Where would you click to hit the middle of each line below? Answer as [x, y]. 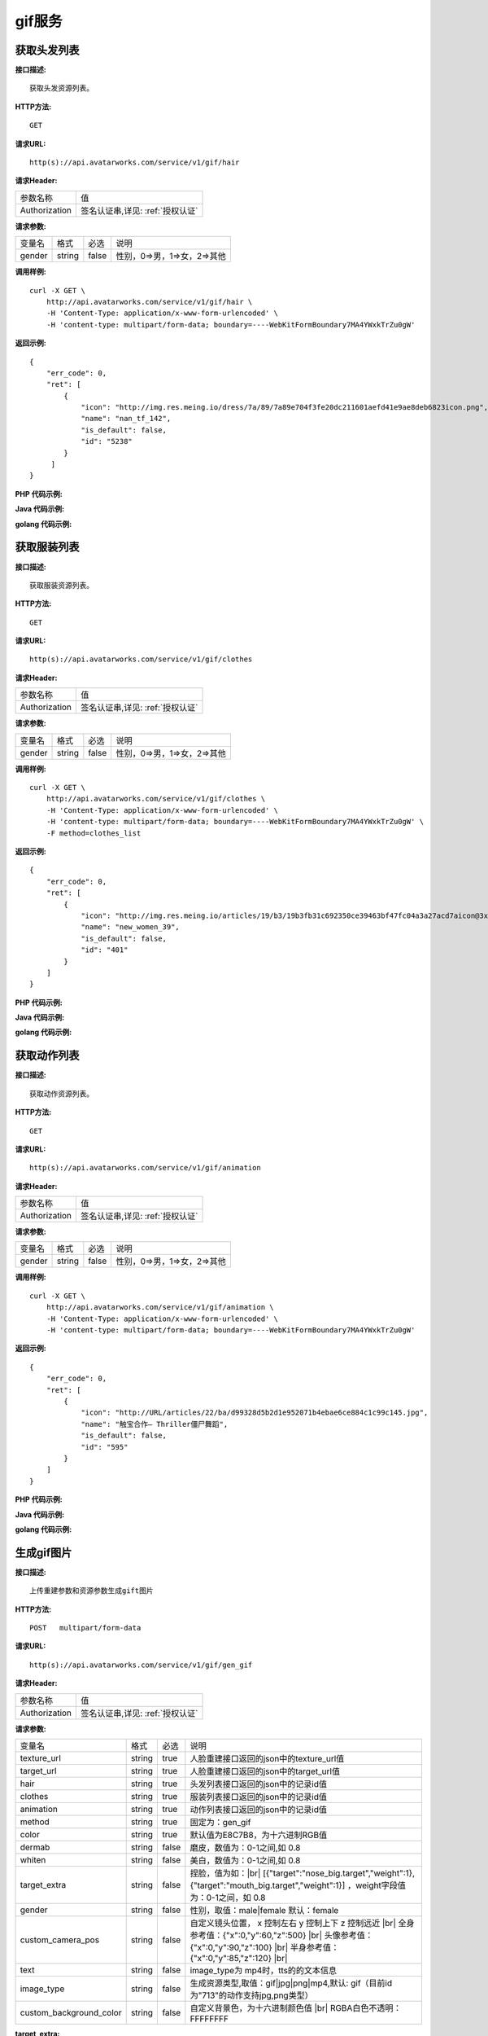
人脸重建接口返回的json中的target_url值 [265, 1771]
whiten [33, 1859]
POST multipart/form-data [85, 1628]
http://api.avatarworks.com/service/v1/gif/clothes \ [156, 799]
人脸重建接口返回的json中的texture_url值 [267, 1758]
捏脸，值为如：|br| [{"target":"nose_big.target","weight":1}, [302, 1873]
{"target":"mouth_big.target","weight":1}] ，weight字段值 [298, 1885]
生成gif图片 [44, 1553]
